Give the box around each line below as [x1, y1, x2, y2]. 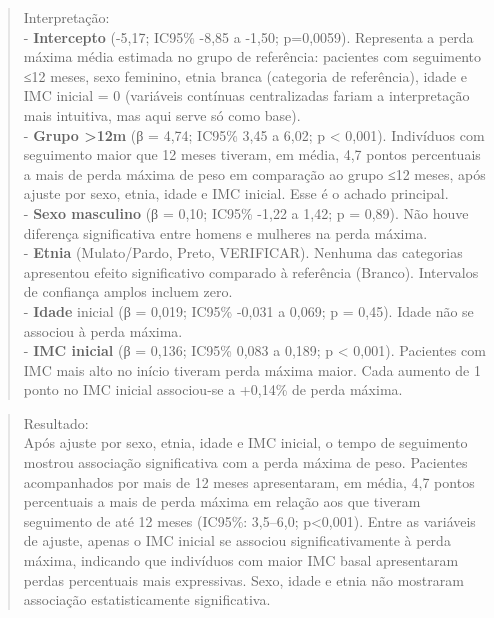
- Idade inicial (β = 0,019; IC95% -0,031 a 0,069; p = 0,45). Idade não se [23, 300, 474, 321]
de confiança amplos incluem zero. [23, 281, 233, 302]
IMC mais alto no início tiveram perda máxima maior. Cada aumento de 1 [23, 359, 481, 380]
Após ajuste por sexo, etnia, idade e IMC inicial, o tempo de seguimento [23, 432, 468, 453]
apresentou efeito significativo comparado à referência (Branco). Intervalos [23, 261, 479, 282]
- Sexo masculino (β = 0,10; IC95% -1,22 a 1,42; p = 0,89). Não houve [23, 202, 469, 223]
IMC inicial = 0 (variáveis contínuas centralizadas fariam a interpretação [23, 85, 470, 106]
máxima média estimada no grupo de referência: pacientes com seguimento [23, 46, 482, 67]
